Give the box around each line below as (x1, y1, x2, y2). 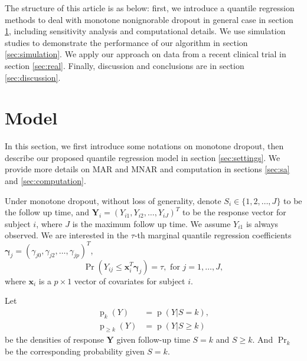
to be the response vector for (182, 206, 286, 218)
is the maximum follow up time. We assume (72, 217, 231, 229)
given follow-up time (116, 333, 190, 346)
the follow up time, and (5, 206, 90, 218)
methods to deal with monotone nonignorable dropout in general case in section (5, 13, 293, 25)
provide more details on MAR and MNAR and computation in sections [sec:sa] (5, 163, 290, 175)
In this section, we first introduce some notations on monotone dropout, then (5, 140, 284, 152)
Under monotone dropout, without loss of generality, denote (5, 194, 221, 206)
